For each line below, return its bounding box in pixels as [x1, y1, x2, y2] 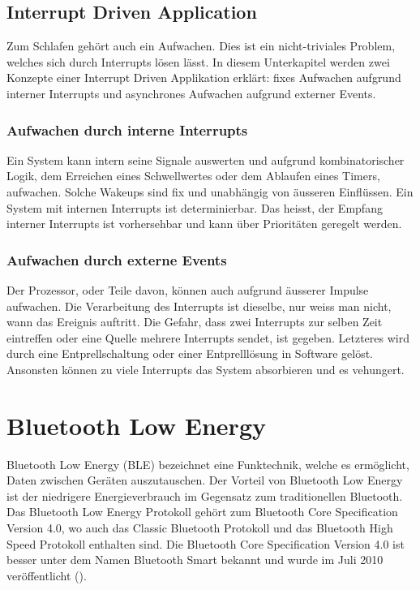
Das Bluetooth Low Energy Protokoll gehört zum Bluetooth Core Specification [6, 503, 398, 520]
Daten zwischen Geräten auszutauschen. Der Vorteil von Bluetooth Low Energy [6, 472, 403, 489]
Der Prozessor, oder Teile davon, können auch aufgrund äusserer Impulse [6, 281, 369, 298]
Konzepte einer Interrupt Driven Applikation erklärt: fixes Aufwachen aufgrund [6, 69, 401, 86]
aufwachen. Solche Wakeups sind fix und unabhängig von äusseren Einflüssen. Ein [6, 183, 414, 200]
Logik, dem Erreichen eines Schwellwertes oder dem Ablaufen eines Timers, [6, 167, 380, 184]
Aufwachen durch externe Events [6, 249, 227, 269]
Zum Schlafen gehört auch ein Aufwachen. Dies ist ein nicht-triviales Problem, [6, 37, 396, 54]
